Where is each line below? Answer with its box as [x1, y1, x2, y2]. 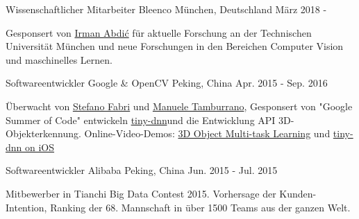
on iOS [25, 139, 55, 154]
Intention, [6, 200, 47, 214]
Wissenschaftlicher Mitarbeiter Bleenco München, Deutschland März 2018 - [6, 2, 327, 16]
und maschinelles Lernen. [6, 52, 112, 67]
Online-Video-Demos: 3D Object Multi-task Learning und [84, 126, 331, 141]
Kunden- [279, 186, 317, 200]
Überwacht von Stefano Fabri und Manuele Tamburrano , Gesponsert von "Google [6, 98, 353, 113]
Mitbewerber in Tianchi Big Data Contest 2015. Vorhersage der [6, 186, 276, 200]
